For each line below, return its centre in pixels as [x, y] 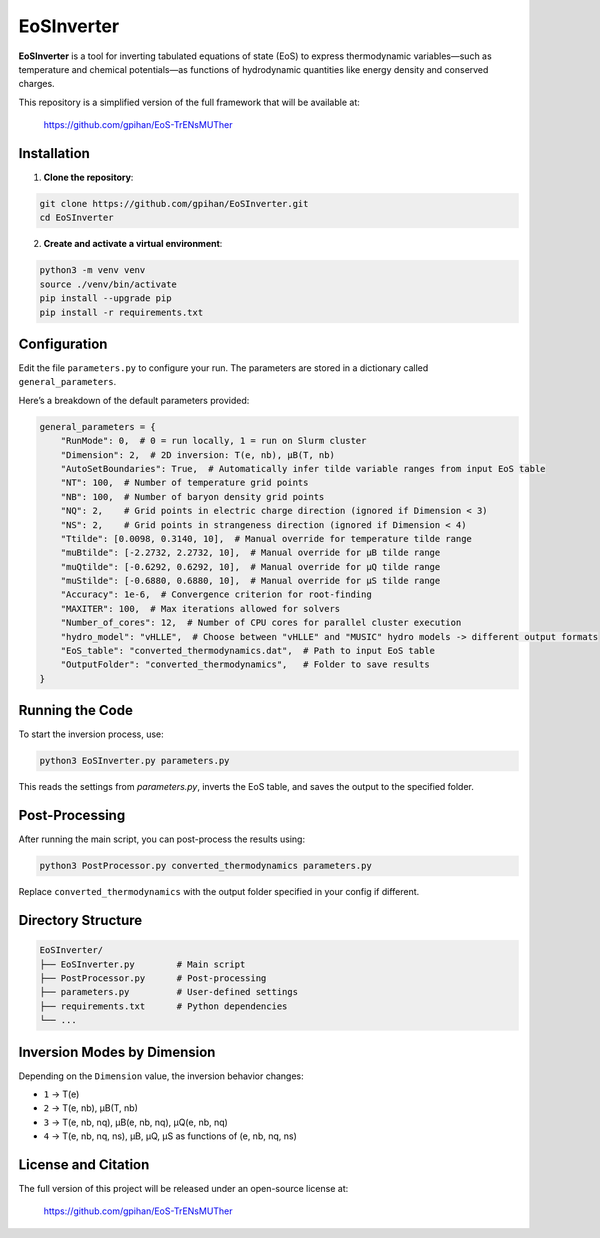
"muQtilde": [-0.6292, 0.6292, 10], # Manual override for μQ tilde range [250, 566]
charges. [36, 84]
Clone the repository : [88, 177]
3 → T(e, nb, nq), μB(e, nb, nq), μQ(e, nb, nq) [136, 1122]
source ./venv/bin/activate [108, 284]
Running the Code [76, 710]
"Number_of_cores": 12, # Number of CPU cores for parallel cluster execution [261, 623]
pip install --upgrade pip [105, 298]
